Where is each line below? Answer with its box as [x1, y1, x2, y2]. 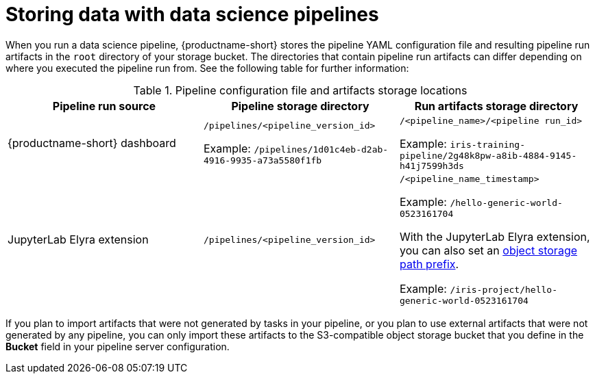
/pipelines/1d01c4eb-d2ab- [254, 144, 389, 155]
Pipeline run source [52, 99, 156, 113]
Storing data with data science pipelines [5, 3, 379, 26]
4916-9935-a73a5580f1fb [203, 155, 322, 166]
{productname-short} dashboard [8, 136, 176, 151]
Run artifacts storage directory [414, 99, 579, 113]
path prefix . [399, 257, 459, 271]
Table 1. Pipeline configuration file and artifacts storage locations [133, 83, 467, 97]
